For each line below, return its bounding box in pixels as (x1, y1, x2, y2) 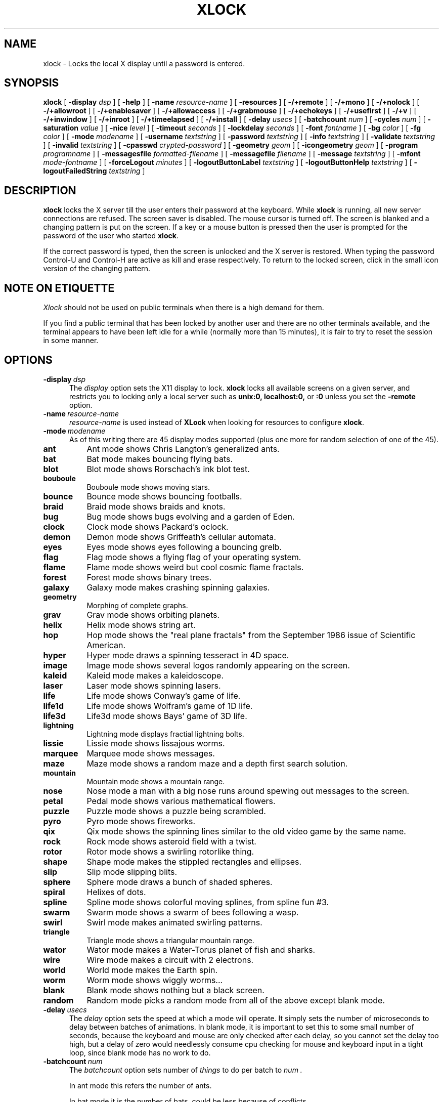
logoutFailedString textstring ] (43, 166, 145, 176)
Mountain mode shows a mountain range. (86, 777, 225, 786)
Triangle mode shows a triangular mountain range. (86, 936, 254, 945)
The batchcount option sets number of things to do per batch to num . (69, 1065, 302, 1074)
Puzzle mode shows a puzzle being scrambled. (86, 806, 266, 816)
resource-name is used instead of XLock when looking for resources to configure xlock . (69, 417, 365, 427)
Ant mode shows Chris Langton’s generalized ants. (86, 443, 280, 454)
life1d (43, 700, 64, 711)
